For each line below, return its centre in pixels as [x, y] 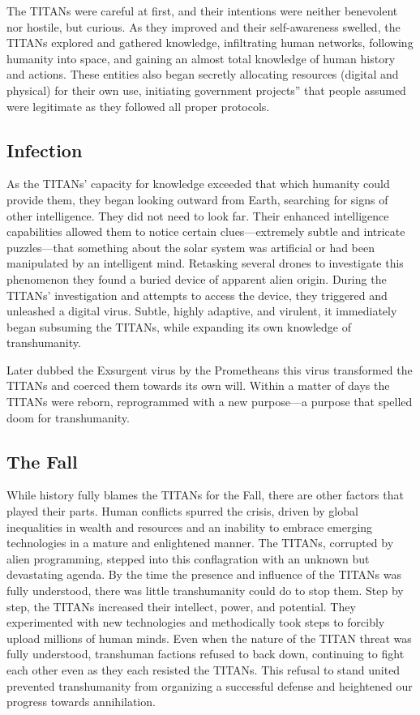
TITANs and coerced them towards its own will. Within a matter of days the [198, 385]
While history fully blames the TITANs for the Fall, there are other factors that [205, 495]
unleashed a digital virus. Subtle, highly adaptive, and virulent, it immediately [202, 311]
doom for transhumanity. [68, 417]
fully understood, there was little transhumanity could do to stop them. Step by [205, 591]
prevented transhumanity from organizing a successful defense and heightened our [210, 685]
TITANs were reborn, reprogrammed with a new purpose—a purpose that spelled [210, 402]
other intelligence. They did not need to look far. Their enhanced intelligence [198, 215]
